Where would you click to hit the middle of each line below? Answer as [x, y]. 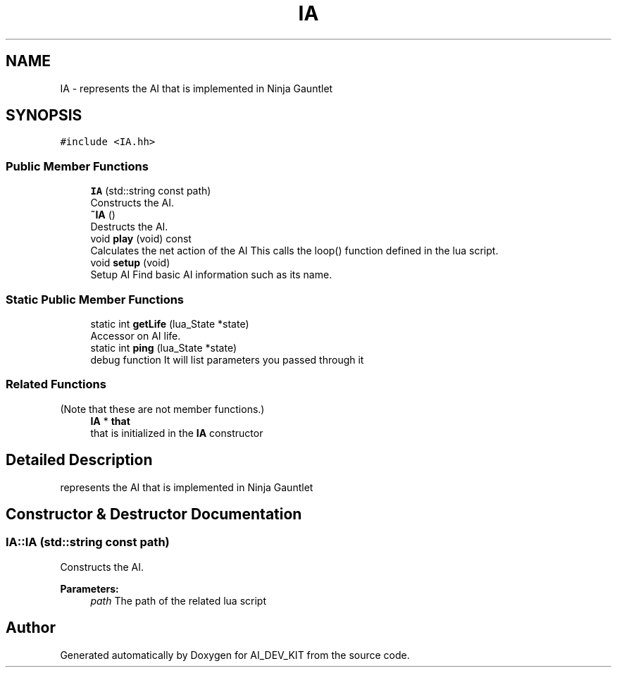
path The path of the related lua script [179, 600]
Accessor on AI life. [136, 335]
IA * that [110, 421]
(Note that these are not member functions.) [162, 409]
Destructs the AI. [129, 227]
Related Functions [56, 384]
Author [31, 628]
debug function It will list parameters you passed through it [227, 359]
